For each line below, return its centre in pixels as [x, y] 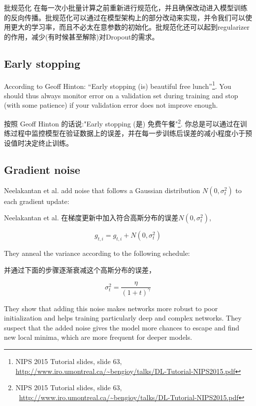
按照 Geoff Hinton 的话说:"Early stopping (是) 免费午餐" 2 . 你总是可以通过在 [122, 123]
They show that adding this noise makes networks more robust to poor [111, 308]
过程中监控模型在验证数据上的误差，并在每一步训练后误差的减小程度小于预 [131, 133]
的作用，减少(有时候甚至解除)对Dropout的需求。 [81, 36]
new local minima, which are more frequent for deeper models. [98, 337]
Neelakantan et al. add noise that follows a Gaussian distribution [102, 190]
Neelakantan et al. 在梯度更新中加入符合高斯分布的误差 [91, 218]
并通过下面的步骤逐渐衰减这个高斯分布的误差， [80, 269]
